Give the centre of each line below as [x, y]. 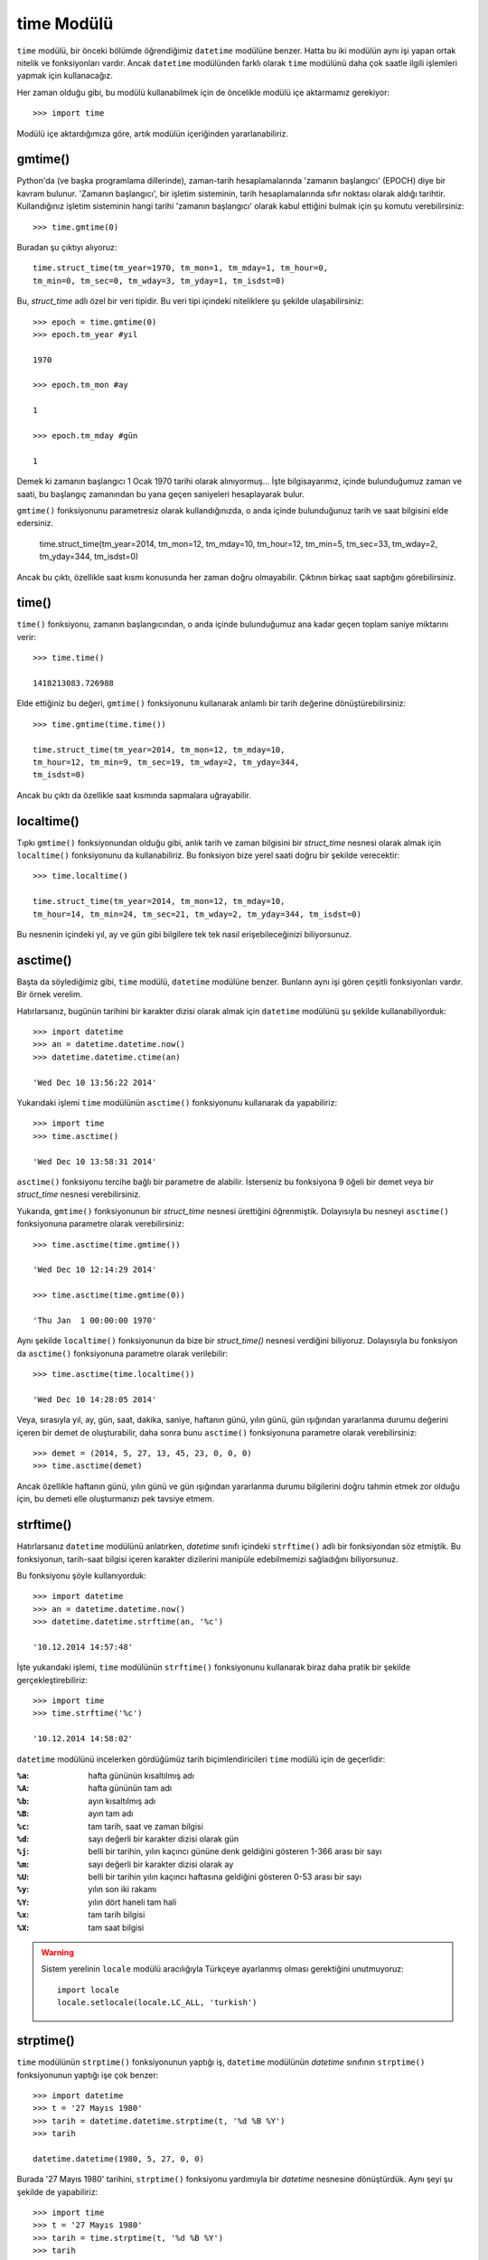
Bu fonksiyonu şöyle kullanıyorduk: [81, 1575]
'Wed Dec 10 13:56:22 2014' [95, 1082]
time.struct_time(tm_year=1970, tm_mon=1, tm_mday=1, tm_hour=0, [181, 268]
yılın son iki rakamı [122, 1889]
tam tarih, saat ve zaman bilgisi [145, 1826]
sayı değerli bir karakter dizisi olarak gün [164, 1839]
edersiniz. [35, 523]
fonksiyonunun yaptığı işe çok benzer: [88, 2075]
